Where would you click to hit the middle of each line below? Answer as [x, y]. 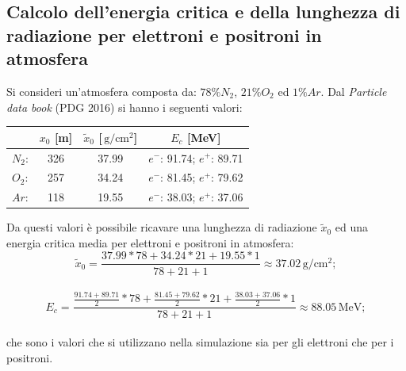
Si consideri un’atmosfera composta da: [101, 91]
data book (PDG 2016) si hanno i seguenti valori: [124, 107]
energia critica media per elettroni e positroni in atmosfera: [150, 242]
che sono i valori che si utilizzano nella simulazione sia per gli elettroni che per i [200, 341]
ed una [352, 227]
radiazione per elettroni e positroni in [164, 34]
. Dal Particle [354, 91]
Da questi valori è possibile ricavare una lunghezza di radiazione [162, 227]
